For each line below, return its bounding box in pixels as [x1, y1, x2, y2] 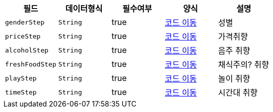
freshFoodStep [5, 60, 56, 68]
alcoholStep [5, 46, 49, 54]
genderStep [5, 18, 45, 26]
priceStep [5, 32, 41, 40]
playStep [5, 74, 37, 82]
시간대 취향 [218, 87, 258, 97]
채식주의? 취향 [218, 59, 269, 69]
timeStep [5, 88, 37, 96]
